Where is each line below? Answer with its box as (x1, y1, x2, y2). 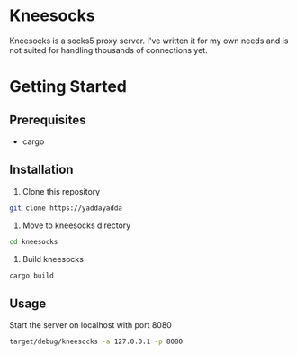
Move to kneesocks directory (22, 220, 131, 231)
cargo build (9, 271, 54, 280)
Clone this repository (22, 186, 101, 196)
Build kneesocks (22, 253, 84, 264)
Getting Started (9, 77, 128, 97)
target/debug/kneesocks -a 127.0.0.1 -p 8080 (9, 337, 183, 347)
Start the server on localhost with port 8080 (9, 320, 173, 331)
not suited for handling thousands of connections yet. (9, 44, 209, 55)
